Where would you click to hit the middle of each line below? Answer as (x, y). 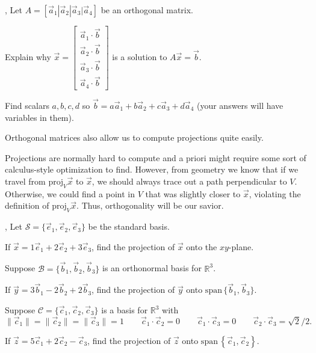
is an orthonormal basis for (152, 268)
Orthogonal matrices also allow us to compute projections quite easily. (134, 137)
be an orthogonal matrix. (147, 10)
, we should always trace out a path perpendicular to (189, 181)
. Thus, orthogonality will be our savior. (150, 205)
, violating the (275, 193)
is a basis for (125, 310)
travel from (25, 181)
